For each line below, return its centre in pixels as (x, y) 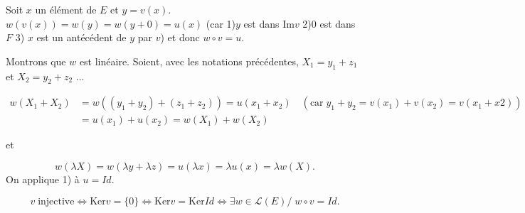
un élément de (66, 9)
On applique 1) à (43, 179)
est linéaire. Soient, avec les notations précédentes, (189, 61)
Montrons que (36, 61)
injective (56, 201)
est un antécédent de (81, 37)
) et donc (180, 37)
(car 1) (221, 23)
